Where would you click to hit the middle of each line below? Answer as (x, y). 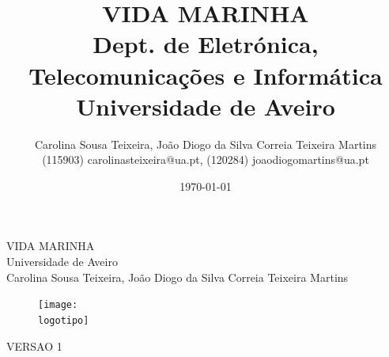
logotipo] (64, 320)
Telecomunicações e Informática (206, 75)
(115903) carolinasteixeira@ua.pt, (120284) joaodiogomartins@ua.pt (206, 160)
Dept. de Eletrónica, (206, 44)
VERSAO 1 (34, 346)
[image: (58, 305)
